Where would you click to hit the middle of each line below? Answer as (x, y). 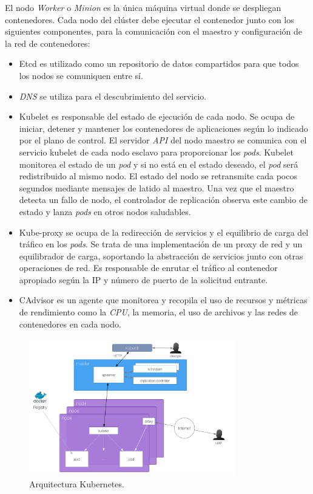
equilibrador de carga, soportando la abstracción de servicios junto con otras (161, 256)
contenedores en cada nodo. (70, 324)
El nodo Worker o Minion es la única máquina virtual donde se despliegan (143, 7)
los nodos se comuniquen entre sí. (81, 75)
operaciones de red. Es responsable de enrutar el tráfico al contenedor (148, 268)
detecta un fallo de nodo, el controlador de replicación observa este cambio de (163, 200)
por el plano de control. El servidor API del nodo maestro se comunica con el (163, 140)
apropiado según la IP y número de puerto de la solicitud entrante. (143, 279)
